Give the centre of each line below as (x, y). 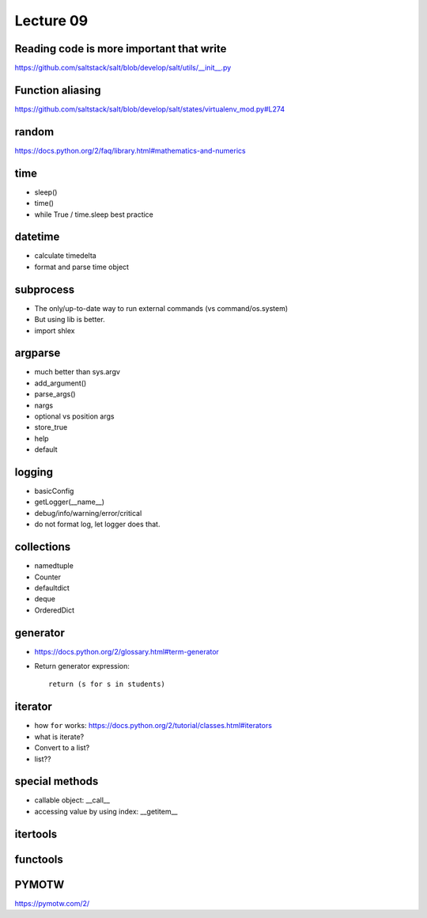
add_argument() (60, 383)
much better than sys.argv (77, 372)
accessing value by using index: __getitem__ (106, 811)
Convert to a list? (62, 748)
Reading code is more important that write (121, 49)
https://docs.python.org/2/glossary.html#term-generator (127, 651)
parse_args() (55, 394)
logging (34, 472)
